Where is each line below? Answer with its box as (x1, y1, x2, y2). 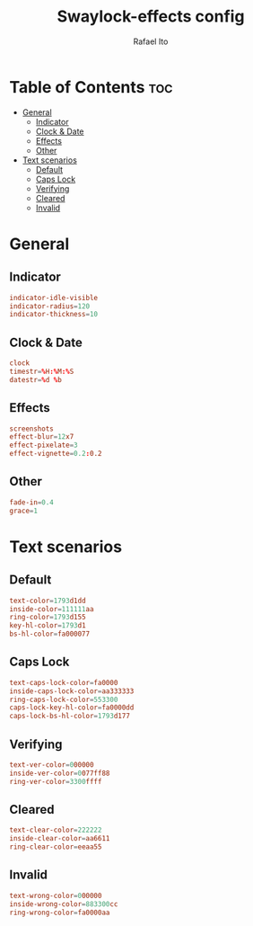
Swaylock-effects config (57, 6, 245, 27)
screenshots (9, 424, 54, 433)
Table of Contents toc (9, 76, 173, 97)
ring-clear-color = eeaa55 (9, 842, 102, 851)
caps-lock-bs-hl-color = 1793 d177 (9, 712, 130, 721)
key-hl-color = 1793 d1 (9, 621, 87, 630)
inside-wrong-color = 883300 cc (9, 899, 118, 909)
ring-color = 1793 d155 (9, 613, 87, 622)
